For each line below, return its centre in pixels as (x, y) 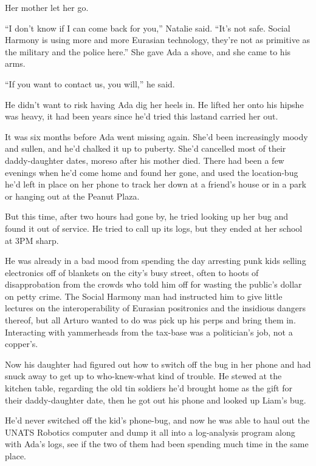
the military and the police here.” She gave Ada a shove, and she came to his (148, 51)
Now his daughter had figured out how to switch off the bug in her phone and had (158, 364)
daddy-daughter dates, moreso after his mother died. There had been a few (145, 160)
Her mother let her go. (47, 7)
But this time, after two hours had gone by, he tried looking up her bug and (147, 216)
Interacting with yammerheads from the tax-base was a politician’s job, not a (149, 332)
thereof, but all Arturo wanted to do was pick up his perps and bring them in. (150, 320)
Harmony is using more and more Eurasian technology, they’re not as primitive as (158, 40)
